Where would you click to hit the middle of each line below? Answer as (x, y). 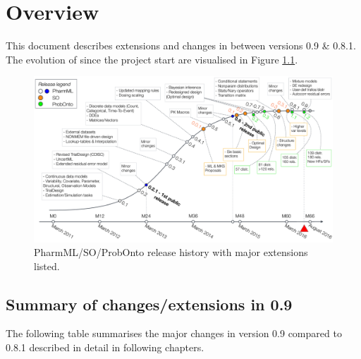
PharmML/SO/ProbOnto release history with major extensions (171, 252)
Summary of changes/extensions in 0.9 (149, 304)
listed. (47, 266)
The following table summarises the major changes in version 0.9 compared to (174, 333)
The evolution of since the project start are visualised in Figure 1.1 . (152, 59)
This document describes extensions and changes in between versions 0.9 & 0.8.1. (181, 45)
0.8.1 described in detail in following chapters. (105, 347)
